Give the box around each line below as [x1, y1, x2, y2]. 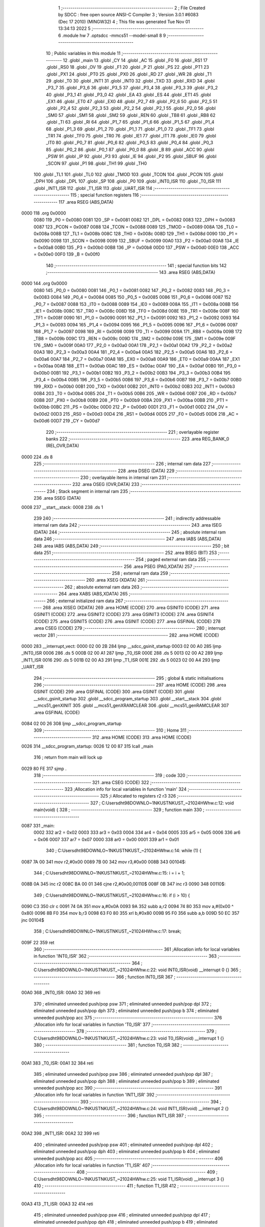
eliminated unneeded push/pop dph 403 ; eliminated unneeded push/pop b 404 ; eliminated [33, 1148, 220, 1154]
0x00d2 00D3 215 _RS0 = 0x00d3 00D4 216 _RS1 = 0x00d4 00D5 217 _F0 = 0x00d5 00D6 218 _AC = [33, 411, 239, 417]
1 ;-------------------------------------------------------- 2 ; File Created [58, 5, 206, 11]
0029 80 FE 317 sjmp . [21, 766, 67, 772]
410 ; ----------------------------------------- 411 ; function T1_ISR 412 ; [33, 1183, 179, 1189]
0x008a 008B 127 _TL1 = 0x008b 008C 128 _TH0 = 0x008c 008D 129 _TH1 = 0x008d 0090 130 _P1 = [33, 231, 238, 237]
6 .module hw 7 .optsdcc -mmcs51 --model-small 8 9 [58, 32, 166, 38]
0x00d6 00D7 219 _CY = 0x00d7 [33, 418, 100, 424]
